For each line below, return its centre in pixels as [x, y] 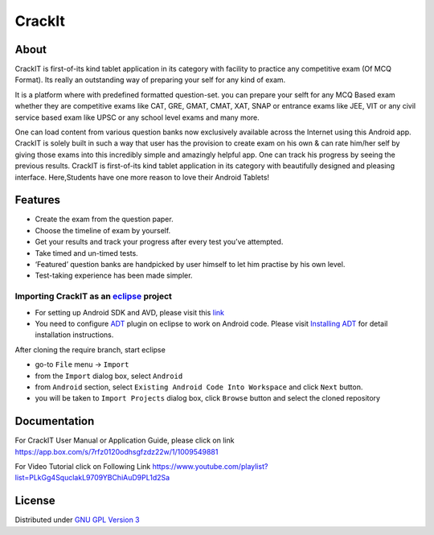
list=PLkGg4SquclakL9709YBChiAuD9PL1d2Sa [92, 478]
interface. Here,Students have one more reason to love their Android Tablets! [142, 177]
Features [37, 200]
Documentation [55, 421]
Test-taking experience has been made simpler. [114, 276]
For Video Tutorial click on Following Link [83, 466]
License [35, 501]
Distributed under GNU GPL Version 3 [77, 520]
